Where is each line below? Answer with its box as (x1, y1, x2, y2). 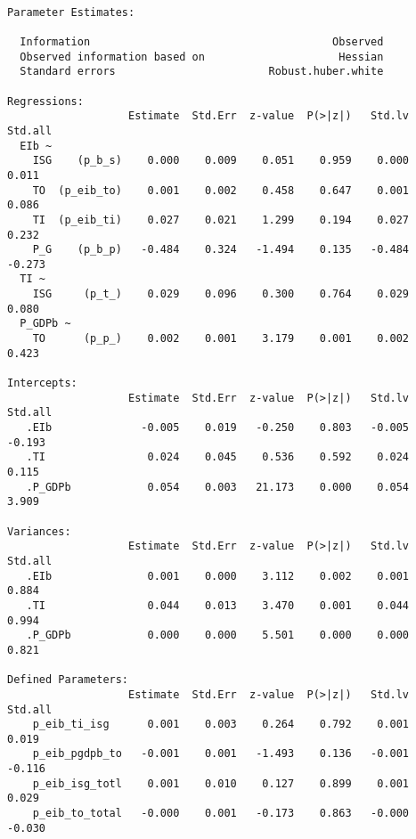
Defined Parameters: (7, 673, 129, 687)
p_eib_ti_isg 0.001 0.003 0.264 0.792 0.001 (32, 718, 410, 731)
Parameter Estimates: (7, 5, 135, 19)
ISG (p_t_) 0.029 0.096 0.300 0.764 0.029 (32, 288, 410, 301)
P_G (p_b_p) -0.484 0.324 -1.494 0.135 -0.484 (32, 243, 410, 257)
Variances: (7, 525, 71, 538)
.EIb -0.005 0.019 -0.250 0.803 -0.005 (26, 421, 410, 435)
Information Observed (20, 35, 384, 48)
